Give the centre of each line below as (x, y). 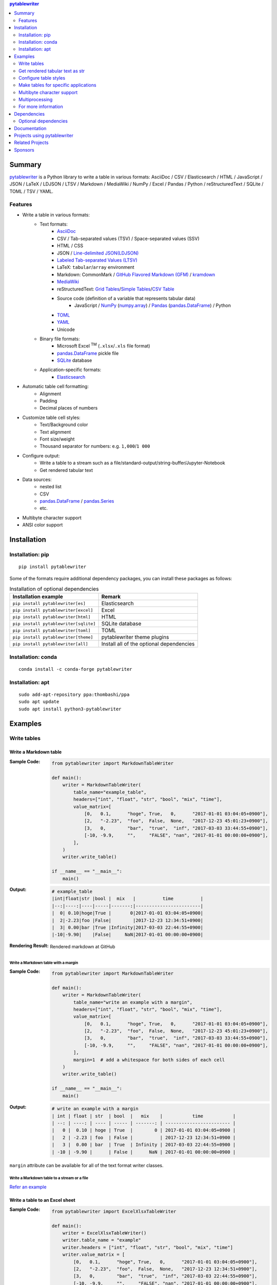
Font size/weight (57, 439)
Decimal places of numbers (69, 408)
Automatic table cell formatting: (56, 387)
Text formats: (54, 224)
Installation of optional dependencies (54, 589)
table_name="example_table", (110, 792)
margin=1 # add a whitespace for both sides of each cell (149, 1060)
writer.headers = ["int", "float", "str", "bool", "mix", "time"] (148, 1247)
